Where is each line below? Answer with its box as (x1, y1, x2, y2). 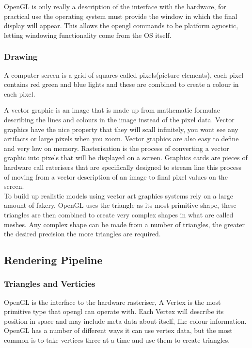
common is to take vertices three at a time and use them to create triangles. (4, 335, 230, 345)
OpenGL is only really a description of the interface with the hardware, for (4, 1, 226, 11)
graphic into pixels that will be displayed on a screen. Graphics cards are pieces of (4, 152, 248, 163)
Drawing (4, 50, 38, 63)
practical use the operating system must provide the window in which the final (4, 11, 237, 21)
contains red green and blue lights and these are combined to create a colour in (4, 79, 239, 89)
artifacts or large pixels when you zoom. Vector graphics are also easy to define (4, 133, 239, 144)
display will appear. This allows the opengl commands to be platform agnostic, (4, 20, 238, 31)
